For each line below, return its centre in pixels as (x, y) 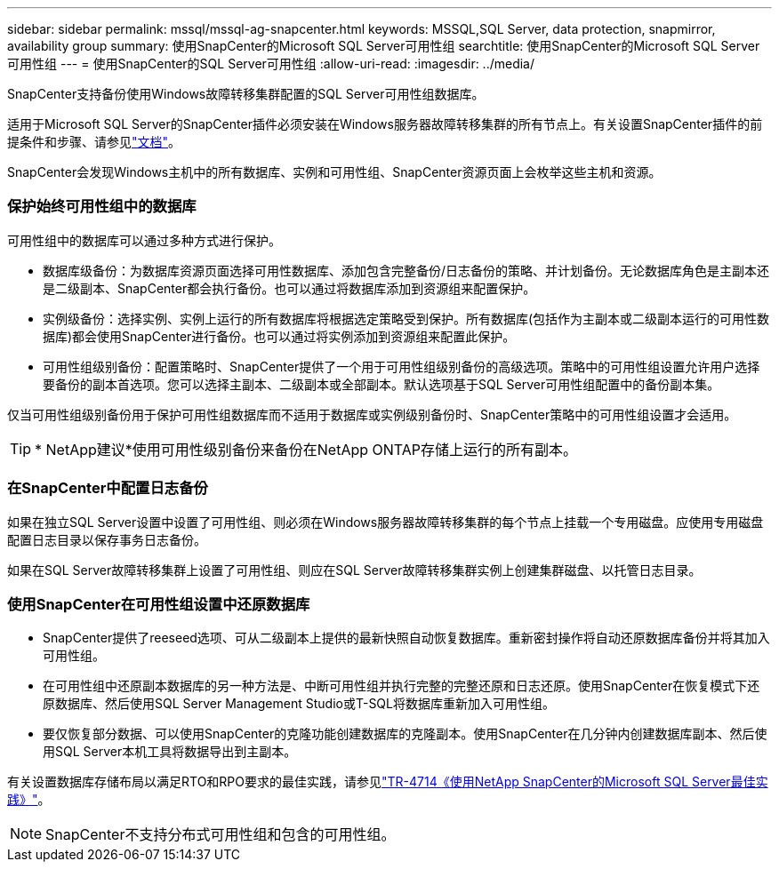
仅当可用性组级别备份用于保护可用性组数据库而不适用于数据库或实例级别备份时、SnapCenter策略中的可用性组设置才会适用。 (372, 414)
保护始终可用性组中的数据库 (102, 207)
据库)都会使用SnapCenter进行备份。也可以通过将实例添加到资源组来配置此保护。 (279, 336)
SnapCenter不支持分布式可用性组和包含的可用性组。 (221, 835)
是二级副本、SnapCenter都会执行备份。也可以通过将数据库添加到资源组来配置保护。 (289, 288)
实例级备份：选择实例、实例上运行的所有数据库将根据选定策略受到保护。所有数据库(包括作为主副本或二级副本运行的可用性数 (406, 318)
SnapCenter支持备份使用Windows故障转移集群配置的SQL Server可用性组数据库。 (246, 94)
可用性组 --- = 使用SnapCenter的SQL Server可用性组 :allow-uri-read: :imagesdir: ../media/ (271, 64)
